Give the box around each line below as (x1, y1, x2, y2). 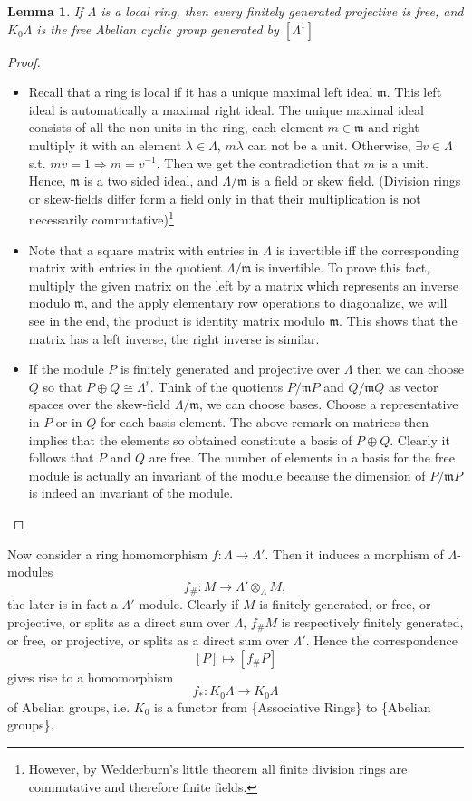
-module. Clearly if (134, 595, 239, 614)
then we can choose (357, 359, 464, 378)
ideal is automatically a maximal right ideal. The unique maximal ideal (28, 100, 424, 119)
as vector (389, 377, 438, 396)
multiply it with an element (28, 135, 182, 154)
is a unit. (379, 153, 429, 172)
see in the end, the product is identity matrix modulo (28, 310, 325, 329)
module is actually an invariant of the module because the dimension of (28, 465, 426, 484)
